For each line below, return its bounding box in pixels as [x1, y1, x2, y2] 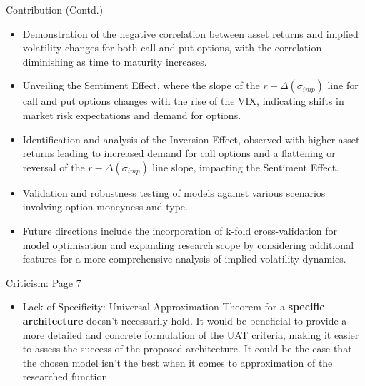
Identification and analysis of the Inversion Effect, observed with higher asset [22, 131, 360, 146]
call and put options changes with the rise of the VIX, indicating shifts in [22, 93, 344, 108]
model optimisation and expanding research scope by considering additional [22, 237, 354, 252]
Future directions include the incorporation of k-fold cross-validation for [22, 223, 337, 238]
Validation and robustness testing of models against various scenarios [22, 185, 326, 200]
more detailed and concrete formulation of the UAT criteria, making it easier [22, 327, 359, 342]
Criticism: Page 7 [6, 275, 81, 290]
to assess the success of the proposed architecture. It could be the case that [22, 341, 352, 356]
